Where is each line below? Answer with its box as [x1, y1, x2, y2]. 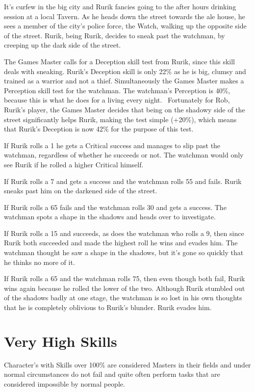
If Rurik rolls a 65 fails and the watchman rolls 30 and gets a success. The [4, 202, 227, 212]
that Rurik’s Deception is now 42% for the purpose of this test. [4, 124, 194, 134]
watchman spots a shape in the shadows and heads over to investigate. [4, 211, 216, 222]
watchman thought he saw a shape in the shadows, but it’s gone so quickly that [4, 247, 244, 258]
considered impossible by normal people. [4, 378, 125, 389]
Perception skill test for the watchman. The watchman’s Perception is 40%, [4, 85, 230, 95]
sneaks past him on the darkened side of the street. [4, 185, 157, 196]
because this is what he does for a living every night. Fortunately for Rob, [4, 95, 230, 105]
